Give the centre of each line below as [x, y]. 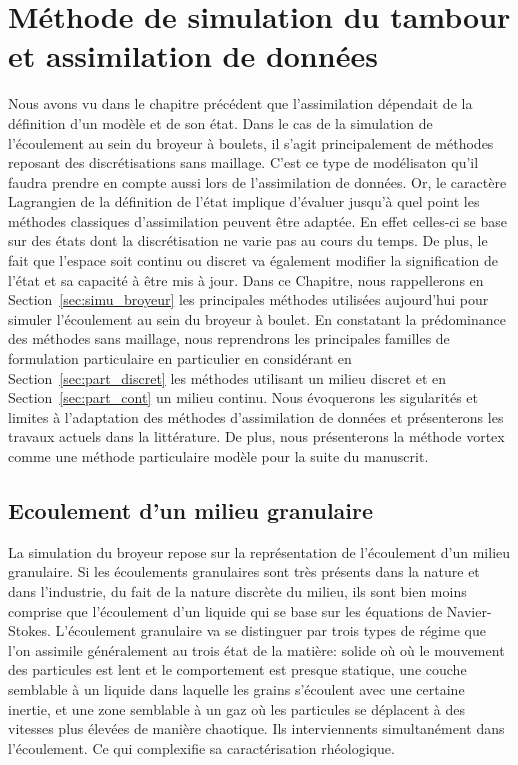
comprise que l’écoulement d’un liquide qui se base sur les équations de [225, 610]
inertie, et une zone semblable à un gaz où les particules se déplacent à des [236, 708]
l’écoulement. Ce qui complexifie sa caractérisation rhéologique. [201, 747]
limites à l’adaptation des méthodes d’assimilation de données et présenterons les [256, 416]
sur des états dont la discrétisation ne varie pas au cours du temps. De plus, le [248, 240]
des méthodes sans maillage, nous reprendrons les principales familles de [229, 338]
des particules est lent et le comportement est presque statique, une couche [237, 669]
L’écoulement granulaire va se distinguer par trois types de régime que [270, 630]
